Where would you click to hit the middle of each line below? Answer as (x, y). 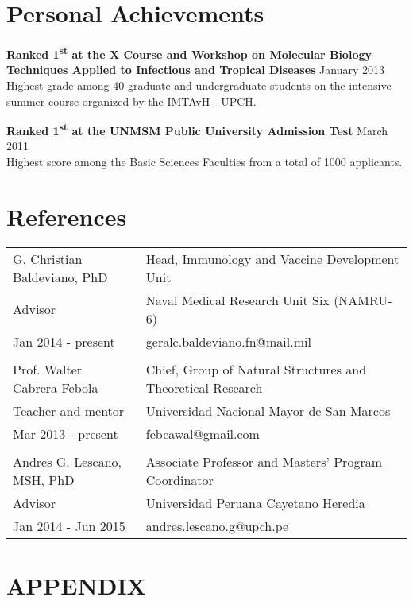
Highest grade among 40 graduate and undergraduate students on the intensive (199, 85)
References (67, 216)
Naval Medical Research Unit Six (237, 300)
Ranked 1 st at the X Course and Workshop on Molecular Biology (189, 53)
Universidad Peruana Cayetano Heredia (255, 502)
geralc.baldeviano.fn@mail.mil (228, 341)
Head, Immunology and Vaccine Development (272, 258)
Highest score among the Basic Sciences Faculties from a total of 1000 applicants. (205, 161)
